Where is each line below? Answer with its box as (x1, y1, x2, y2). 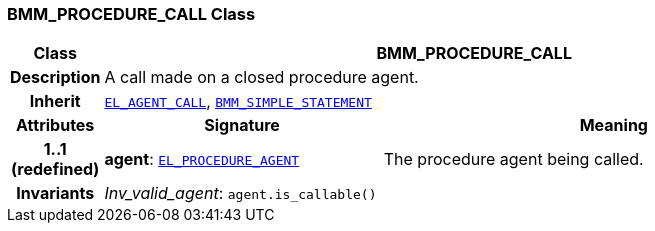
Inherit (29, 91, 81, 112)
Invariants (16, 183, 95, 204)
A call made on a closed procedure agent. (104, 67, 419, 88)
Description (10, 67, 101, 88)
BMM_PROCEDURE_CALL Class (7, 4, 256, 24)
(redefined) (11, 159, 100, 180)
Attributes (16, 115, 95, 136)
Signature (204, 115, 280, 136)
